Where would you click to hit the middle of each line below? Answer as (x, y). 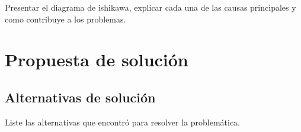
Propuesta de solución (97, 59)
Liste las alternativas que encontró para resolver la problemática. (122, 122)
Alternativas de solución (80, 97)
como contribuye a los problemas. (65, 19)
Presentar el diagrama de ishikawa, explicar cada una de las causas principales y (150, 7)
